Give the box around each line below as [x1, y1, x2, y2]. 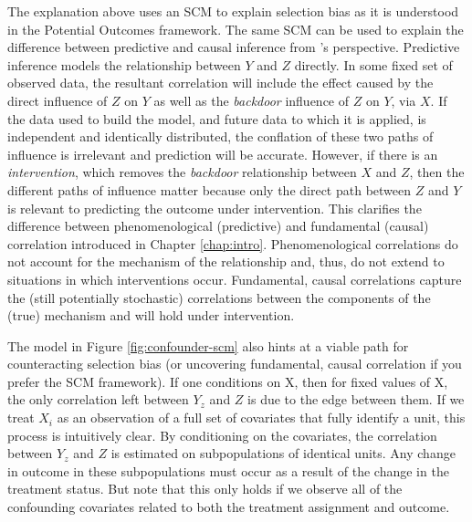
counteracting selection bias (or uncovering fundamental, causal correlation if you [7, 354, 462, 373]
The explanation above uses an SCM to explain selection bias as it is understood [7, 2, 459, 20]
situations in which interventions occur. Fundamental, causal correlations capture [7, 269, 462, 288]
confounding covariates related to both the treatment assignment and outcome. [7, 497, 450, 517]
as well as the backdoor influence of [153, 90, 350, 110]
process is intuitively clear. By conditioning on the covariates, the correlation [7, 425, 437, 444]
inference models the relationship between [7, 55, 241, 74]
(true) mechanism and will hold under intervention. [7, 306, 295, 325]
